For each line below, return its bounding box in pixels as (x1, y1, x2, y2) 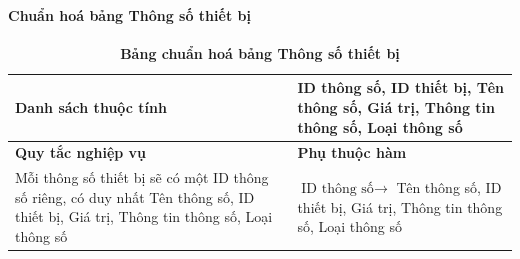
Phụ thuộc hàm (297, 142, 407, 163)
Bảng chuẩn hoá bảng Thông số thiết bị (120, 42, 400, 63)
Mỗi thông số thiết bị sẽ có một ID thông (15, 167, 269, 188)
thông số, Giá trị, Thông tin (297, 96, 495, 117)
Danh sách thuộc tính (15, 96, 167, 117)
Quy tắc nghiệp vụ (15, 142, 147, 163)
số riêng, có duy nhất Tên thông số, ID (15, 186, 255, 207)
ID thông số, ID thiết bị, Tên (297, 77, 504, 98)
